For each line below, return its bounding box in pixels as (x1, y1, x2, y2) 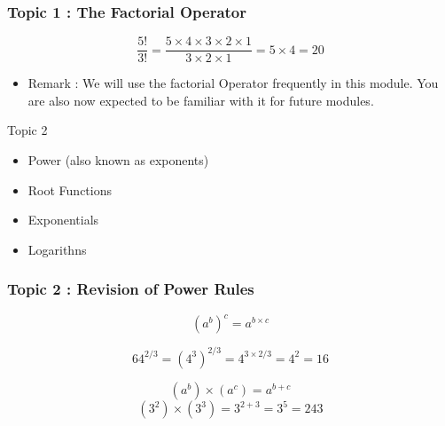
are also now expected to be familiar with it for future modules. (27, 91, 374, 109)
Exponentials (27, 210, 99, 229)
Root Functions (27, 180, 113, 199)
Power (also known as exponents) (27, 151, 209, 170)
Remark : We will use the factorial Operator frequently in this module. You (27, 74, 439, 92)
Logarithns (27, 240, 87, 258)
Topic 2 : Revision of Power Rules (7, 278, 254, 300)
